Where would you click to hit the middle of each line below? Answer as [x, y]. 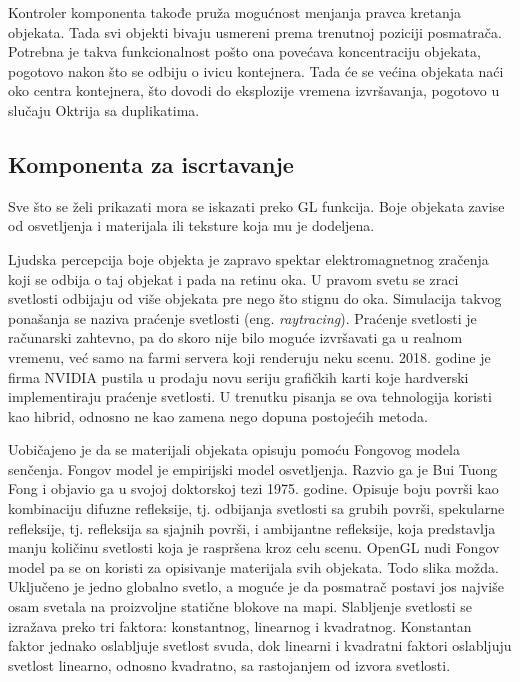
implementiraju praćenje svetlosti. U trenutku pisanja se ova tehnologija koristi [250, 396]
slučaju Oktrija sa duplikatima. [104, 109]
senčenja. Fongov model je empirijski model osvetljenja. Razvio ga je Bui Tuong [253, 468]
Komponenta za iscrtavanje [151, 163]
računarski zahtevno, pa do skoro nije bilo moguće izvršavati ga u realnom [235, 337]
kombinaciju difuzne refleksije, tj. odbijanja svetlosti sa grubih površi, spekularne [256, 508]
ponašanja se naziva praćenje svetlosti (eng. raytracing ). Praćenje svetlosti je [242, 317]
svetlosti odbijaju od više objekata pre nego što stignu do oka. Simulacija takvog [255, 298]
